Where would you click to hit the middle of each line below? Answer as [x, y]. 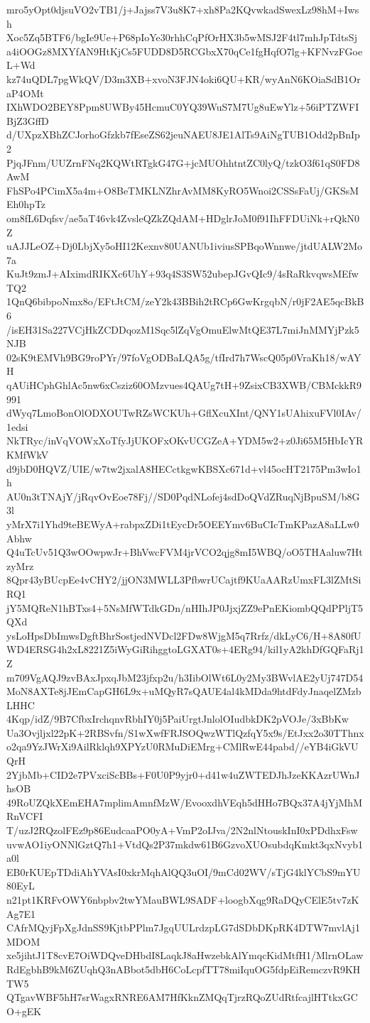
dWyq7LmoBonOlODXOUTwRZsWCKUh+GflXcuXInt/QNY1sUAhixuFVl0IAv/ [184, 413]
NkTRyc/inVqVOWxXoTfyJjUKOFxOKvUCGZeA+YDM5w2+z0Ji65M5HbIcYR [185, 441]
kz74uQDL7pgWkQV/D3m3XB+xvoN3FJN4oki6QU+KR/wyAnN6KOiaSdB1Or [184, 78]
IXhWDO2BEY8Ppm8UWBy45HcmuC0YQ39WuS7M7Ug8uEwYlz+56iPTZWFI [183, 107]
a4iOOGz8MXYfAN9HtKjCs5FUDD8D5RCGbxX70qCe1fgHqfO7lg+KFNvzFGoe [185, 51]
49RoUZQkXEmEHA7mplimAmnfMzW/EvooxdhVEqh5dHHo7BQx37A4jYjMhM [184, 802]
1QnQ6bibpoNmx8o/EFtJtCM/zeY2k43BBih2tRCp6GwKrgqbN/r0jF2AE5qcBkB [185, 301]
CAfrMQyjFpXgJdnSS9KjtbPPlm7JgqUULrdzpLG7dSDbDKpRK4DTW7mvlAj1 [183, 928]
